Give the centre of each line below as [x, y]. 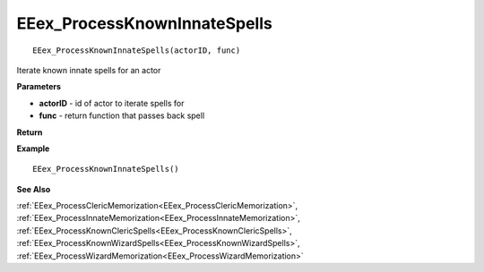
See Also [34, 189]
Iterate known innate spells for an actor [89, 70]
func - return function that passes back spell [122, 115]
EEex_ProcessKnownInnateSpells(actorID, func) [137, 50]
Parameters [39, 87]
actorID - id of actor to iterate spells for [112, 103]
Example [33, 149]
